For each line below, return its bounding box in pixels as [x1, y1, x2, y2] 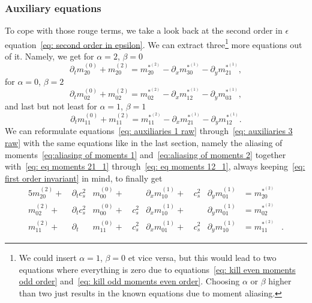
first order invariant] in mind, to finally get [5, 171, 163, 184]
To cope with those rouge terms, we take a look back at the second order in [5, 24, 283, 37]
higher [268, 275, 292, 287]
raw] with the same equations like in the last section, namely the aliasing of [5, 136, 283, 148]
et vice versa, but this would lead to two [128, 251, 277, 263]
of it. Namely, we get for [5, 50, 94, 63]
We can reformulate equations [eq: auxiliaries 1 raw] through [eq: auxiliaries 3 [5, 124, 293, 137]
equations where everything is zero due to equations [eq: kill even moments [19, 263, 296, 275]
